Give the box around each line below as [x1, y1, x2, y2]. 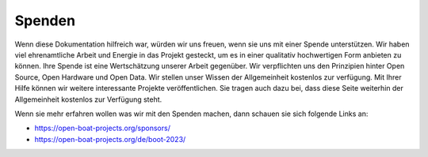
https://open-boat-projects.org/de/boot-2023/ [34, 134, 186, 144]
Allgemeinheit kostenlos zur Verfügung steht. [14, 95, 162, 104]
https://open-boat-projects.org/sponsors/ [34, 123, 170, 133]
